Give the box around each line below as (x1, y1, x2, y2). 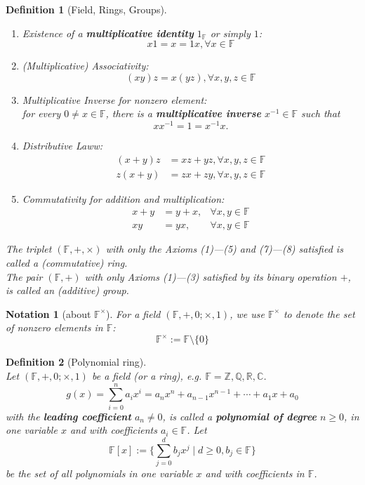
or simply (210, 25, 251, 40)
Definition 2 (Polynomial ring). (6, 354, 147, 369)
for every (22, 106, 61, 121)
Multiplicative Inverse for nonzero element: (22, 92, 207, 107)
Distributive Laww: (22, 138, 103, 153)
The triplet (6, 241, 52, 256)
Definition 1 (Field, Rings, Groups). (6, 2, 167, 16)
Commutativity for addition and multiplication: (22, 191, 225, 206)
